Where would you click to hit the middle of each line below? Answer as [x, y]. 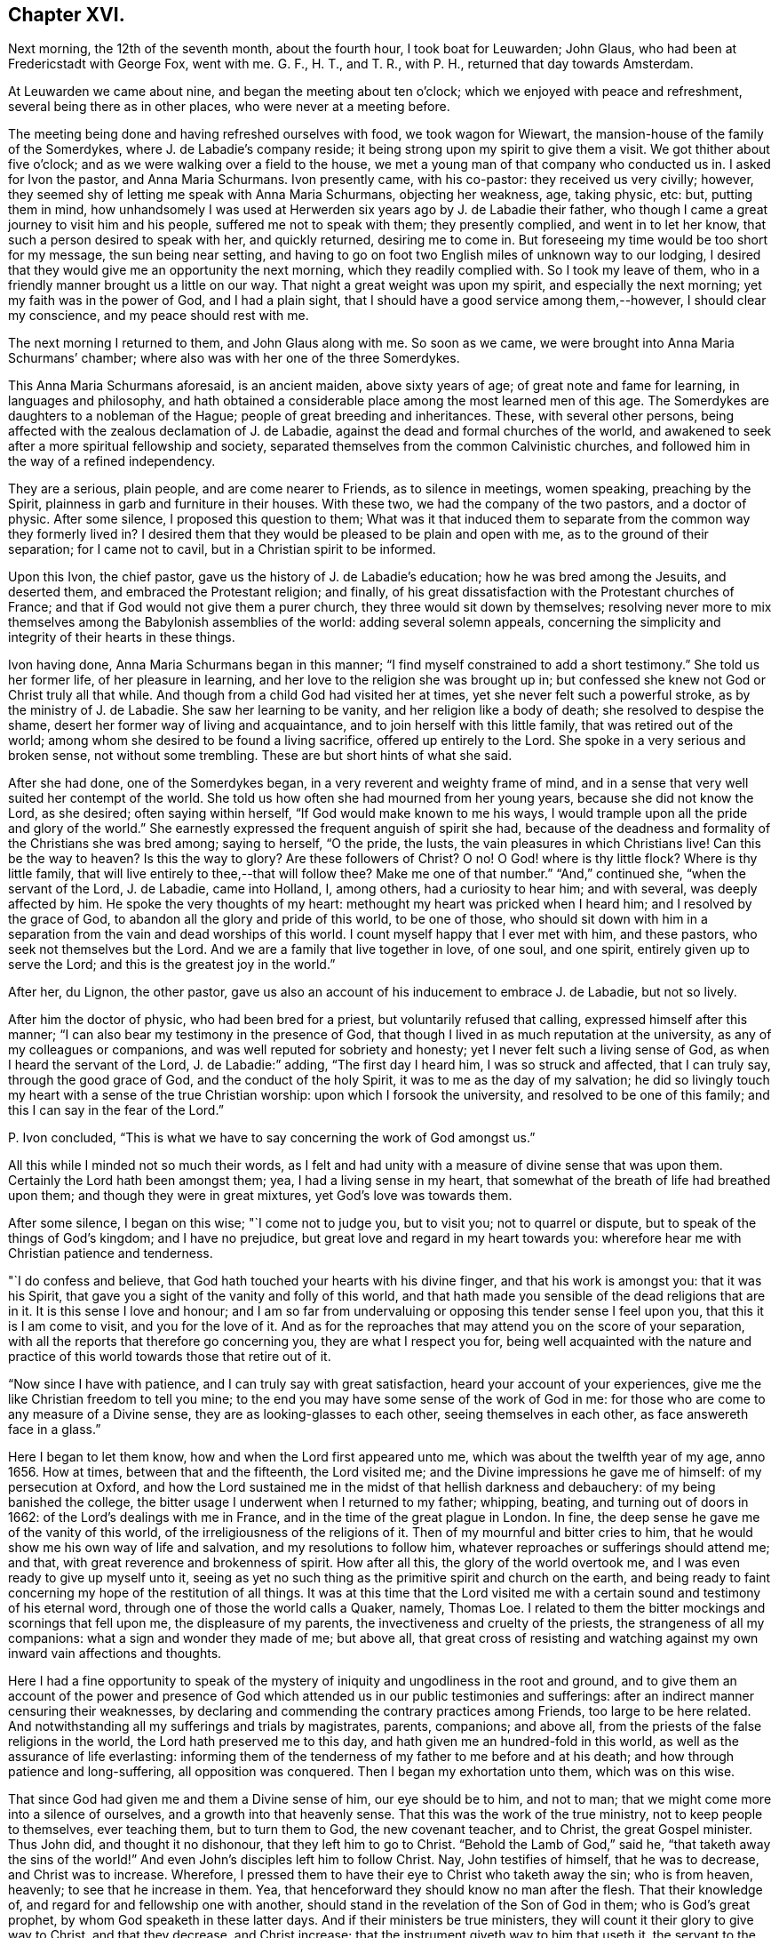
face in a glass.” [55, 1429]
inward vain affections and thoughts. [115, 1654]
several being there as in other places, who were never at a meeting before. [229, 107]
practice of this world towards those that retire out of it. [170, 1357]
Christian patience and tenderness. [111, 1253]
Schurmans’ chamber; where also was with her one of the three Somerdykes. [234, 358]
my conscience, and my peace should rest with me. [159, 316]
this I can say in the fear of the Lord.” [116, 1110]
